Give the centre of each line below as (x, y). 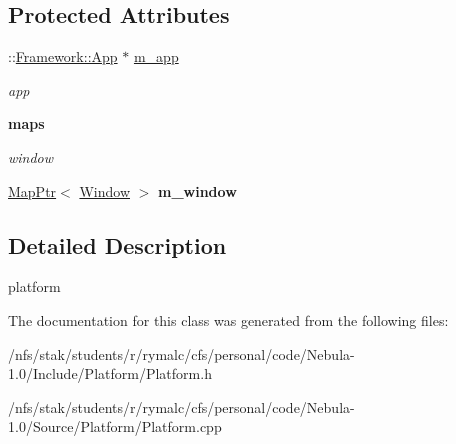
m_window (197, 190)
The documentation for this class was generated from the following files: (228, 319)
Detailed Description (117, 244)
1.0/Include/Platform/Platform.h (110, 373)
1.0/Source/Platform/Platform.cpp (115, 426)
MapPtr (32, 190)
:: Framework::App (63, 56)
